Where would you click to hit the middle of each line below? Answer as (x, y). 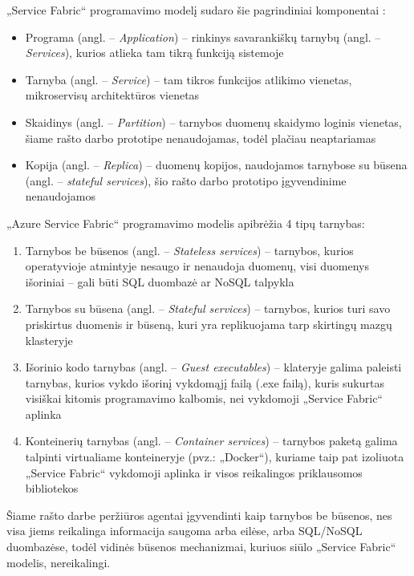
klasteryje (49, 340)
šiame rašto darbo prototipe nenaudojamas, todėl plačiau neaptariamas (201, 138)
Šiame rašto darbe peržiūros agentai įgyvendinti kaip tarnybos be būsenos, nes (199, 515)
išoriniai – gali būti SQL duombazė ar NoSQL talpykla (160, 281)
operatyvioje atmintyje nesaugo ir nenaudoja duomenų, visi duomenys (197, 266)
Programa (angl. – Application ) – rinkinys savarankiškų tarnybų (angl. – (203, 37)
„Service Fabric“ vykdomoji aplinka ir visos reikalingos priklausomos (194, 472)
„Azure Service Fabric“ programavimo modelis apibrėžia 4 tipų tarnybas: (186, 223)
